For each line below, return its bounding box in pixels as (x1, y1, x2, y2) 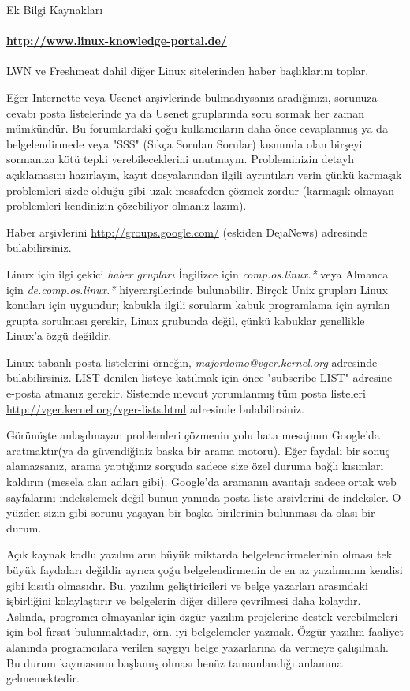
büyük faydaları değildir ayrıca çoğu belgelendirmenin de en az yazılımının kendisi (6, 562, 403, 578)
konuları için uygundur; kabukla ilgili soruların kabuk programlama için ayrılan (6, 297, 390, 313)
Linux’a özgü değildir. (6, 327, 112, 344)
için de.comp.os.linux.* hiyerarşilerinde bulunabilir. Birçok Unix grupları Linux (6, 281, 388, 297)
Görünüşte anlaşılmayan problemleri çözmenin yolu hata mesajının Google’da (6, 427, 380, 443)
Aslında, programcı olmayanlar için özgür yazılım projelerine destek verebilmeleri (6, 607, 398, 624)
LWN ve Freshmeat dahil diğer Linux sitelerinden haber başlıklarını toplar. (6, 62, 369, 79)
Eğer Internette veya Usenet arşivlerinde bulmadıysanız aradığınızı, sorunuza (6, 88, 378, 105)
